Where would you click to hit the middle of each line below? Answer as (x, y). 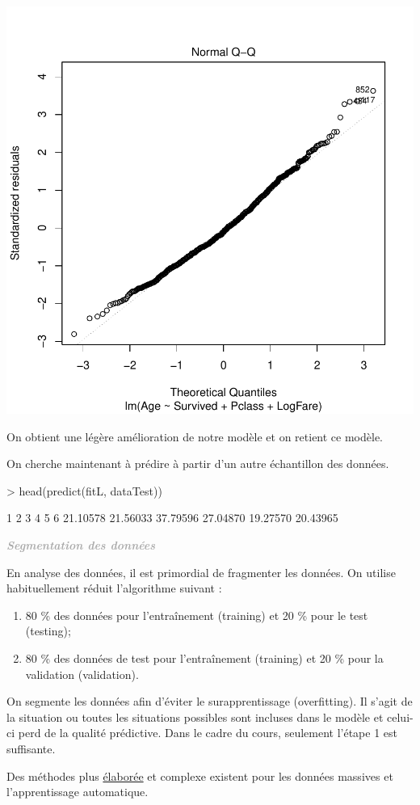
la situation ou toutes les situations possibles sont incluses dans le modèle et (195, 716)
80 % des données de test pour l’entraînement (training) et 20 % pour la (204, 657)
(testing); (48, 631)
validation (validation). (82, 674)
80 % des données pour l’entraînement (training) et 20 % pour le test (197, 615)
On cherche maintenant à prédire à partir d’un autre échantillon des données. (198, 464)
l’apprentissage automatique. (78, 792)
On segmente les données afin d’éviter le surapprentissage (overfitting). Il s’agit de (210, 701)
